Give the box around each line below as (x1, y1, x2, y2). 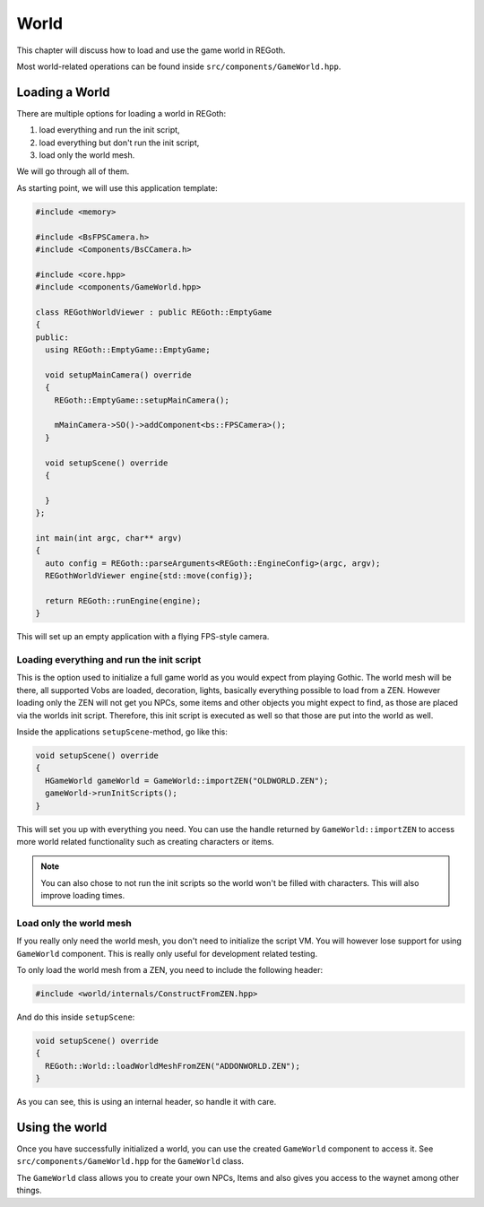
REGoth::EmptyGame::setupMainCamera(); (54, 395, 230, 405)
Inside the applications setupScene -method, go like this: (16, 726, 229, 737)
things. (16, 1185, 42, 1196)
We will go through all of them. (16, 166, 130, 177)
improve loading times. (40, 890, 125, 901)
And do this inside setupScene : (16, 1012, 135, 1022)
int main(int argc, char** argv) (35, 533, 183, 543)
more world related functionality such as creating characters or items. (16, 836, 274, 847)
